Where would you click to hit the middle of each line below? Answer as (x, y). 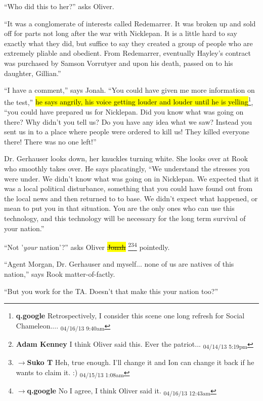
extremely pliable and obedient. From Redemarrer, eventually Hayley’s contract (127, 53)
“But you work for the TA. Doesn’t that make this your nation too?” (111, 291)
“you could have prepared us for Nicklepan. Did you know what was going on (124, 112)
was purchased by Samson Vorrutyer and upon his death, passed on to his (119, 63)
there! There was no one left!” (50, 141)
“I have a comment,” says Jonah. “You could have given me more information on (129, 90)
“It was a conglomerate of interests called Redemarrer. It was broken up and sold (130, 23)
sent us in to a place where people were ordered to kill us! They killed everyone (127, 132)
